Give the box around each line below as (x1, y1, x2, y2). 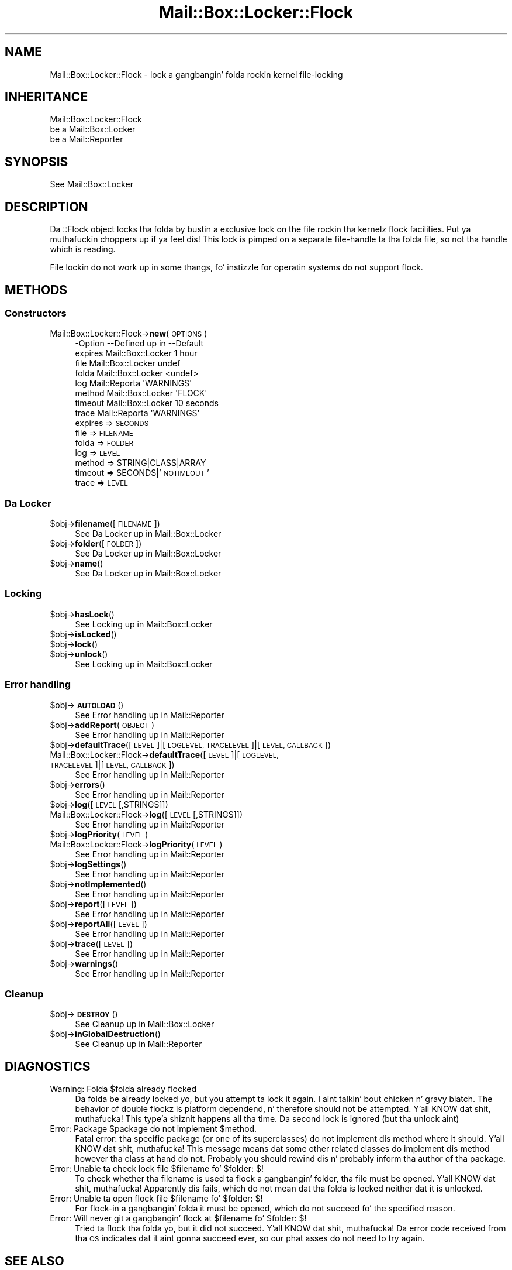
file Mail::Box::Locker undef (75, 358, 181, 369)
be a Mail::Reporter (50, 134, 123, 145)
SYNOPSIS (5, 154, 68, 169)
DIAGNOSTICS (5, 1059, 91, 1074)
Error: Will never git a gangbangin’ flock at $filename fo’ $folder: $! (50, 1213, 307, 1224)
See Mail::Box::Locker (50, 179, 134, 190)
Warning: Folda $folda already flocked (50, 1084, 197, 1094)
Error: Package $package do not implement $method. (50, 1124, 257, 1134)
